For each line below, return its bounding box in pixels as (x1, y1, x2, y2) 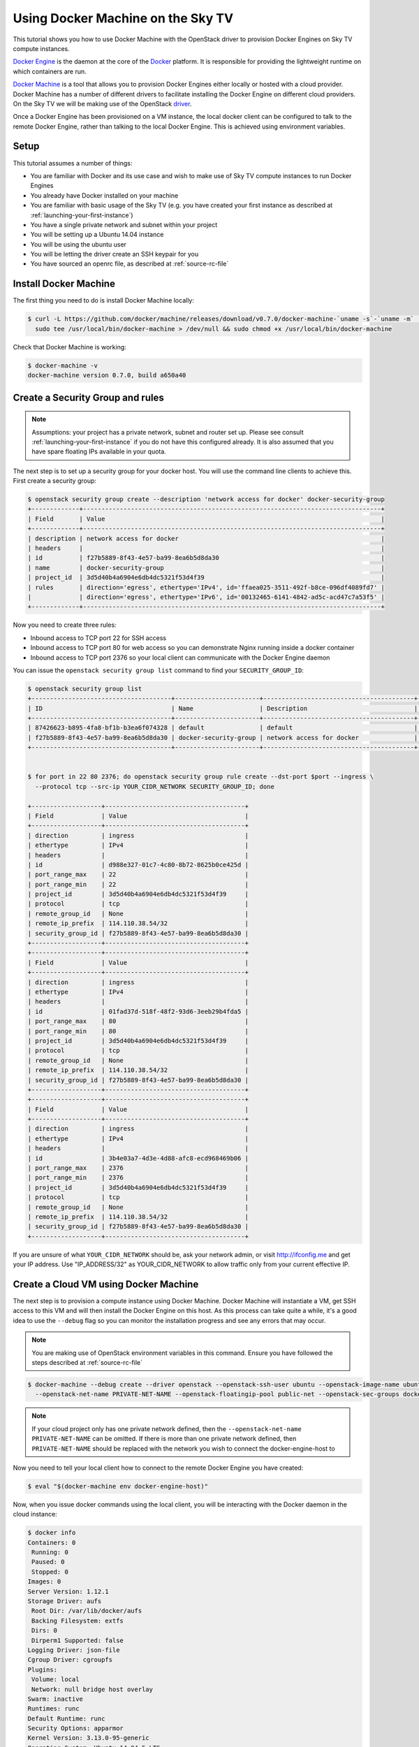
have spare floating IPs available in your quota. (31, 447, 167, 456)
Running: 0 (31, 1549, 69, 1556)
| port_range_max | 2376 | (27, 1164, 249, 1172)
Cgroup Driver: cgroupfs (27, 1656, 113, 1664)
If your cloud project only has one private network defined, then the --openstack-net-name (31, 1424, 302, 1433)
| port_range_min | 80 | (27, 1027, 249, 1035)
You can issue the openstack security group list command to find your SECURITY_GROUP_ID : (13, 666, 304, 674)
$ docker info (27, 1529, 76, 1537)
